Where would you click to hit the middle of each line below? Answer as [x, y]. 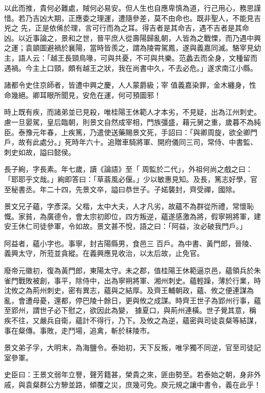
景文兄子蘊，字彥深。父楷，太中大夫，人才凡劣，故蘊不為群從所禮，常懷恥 [129, 206]
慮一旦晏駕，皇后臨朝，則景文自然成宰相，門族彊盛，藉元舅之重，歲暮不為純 [132, 122]
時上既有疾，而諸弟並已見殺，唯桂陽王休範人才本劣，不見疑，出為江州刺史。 [132, 112]
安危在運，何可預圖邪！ [122, 95]
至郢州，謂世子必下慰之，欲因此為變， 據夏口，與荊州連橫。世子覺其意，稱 [130, 310]
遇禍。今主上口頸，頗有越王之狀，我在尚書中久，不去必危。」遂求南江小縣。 [131, 68]
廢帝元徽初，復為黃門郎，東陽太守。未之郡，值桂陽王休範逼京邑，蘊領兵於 [129, 270]
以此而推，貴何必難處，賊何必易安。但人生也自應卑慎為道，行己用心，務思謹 [132, 8]
